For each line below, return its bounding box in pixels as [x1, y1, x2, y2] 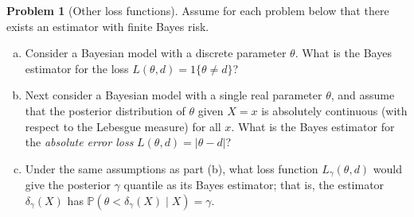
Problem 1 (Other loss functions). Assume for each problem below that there [6, 2, 389, 18]
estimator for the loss [25, 60, 129, 76]
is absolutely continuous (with [261, 102, 408, 118]
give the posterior [25, 176, 111, 193]
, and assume [330, 87, 395, 103]
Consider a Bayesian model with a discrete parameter [25, 45, 287, 61]
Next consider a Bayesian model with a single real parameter [25, 87, 322, 103]
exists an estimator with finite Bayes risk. [6, 17, 209, 34]
